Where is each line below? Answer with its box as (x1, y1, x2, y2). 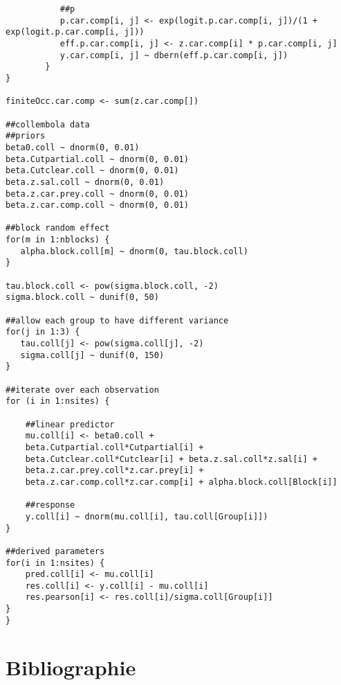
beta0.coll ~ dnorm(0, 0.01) (6, 142, 140, 152)
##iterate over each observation (6, 384, 159, 395)
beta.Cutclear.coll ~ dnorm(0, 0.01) (6, 166, 179, 176)
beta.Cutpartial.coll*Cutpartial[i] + (25, 442, 204, 452)
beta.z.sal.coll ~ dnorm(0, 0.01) (6, 177, 165, 187)
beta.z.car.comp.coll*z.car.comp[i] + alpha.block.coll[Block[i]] (25, 477, 338, 487)
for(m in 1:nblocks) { (6, 235, 110, 245)
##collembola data (6, 119, 90, 130)
